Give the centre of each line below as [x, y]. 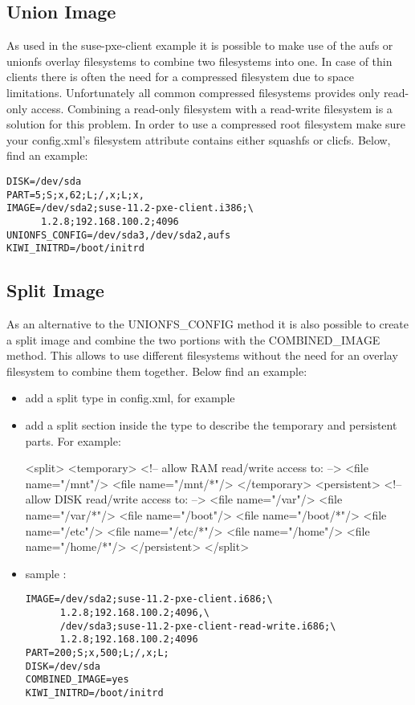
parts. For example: [73, 440]
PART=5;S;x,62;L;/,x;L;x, [75, 195]
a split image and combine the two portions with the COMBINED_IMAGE [193, 339]
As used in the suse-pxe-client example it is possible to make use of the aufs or [200, 45]
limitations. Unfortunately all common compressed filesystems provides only [193, 92]
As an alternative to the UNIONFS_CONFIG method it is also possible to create [208, 324]
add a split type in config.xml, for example [130, 398]
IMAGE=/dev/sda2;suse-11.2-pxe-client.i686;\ [149, 599]
